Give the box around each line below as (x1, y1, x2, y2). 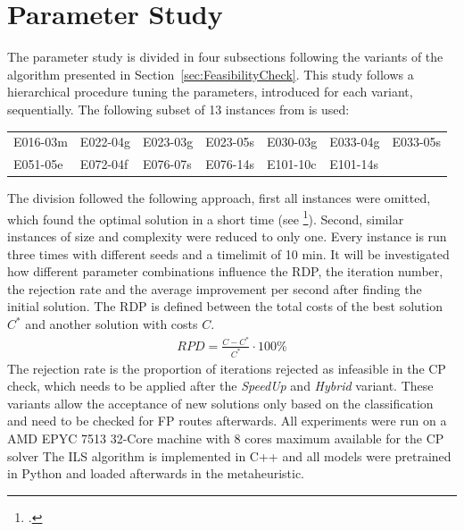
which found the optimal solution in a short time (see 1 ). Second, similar (7, 206, 404, 228)
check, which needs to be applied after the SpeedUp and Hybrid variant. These (7, 376, 434, 395)
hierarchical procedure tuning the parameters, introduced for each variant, (7, 82, 413, 101)
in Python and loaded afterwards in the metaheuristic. (7, 464, 305, 483)
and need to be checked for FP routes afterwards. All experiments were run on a (7, 411, 447, 430)
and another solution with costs (25, 315, 198, 333)
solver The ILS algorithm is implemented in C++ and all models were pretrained (7, 446, 452, 465)
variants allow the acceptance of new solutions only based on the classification (7, 393, 434, 412)
